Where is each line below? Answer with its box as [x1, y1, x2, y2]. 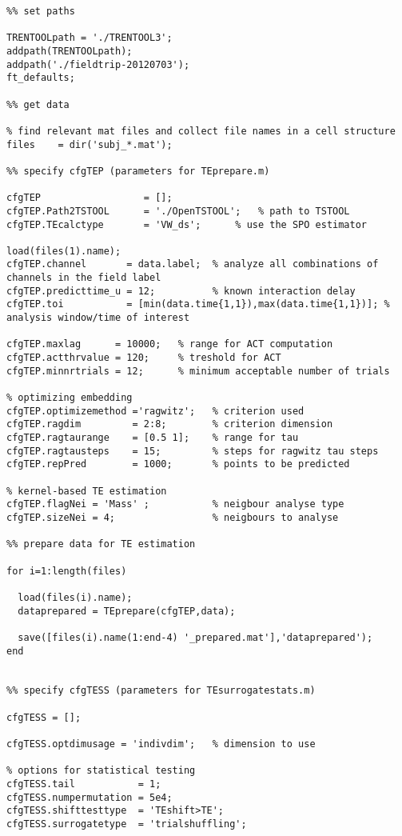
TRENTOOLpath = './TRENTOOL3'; [6, 32, 173, 44]
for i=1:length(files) [6, 565, 127, 577]
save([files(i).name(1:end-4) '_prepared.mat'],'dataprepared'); [18, 631, 373, 643]
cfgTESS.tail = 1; [6, 778, 161, 790]
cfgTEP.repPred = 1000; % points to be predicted [6, 458, 350, 470]
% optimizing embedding [6, 392, 133, 404]
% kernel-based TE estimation [6, 485, 167, 497]
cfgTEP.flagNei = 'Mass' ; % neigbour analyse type [6, 498, 344, 510]
